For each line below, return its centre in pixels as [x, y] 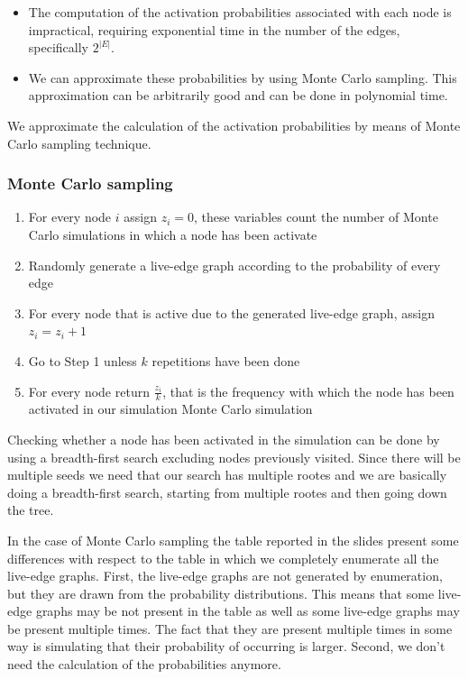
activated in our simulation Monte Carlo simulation [170, 409]
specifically [58, 47]
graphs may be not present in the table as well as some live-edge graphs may [248, 611]
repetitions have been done [226, 360]
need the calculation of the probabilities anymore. [144, 664]
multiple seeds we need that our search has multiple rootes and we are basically [227, 475]
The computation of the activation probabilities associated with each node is [240, 12]
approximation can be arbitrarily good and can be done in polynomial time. [238, 95]
